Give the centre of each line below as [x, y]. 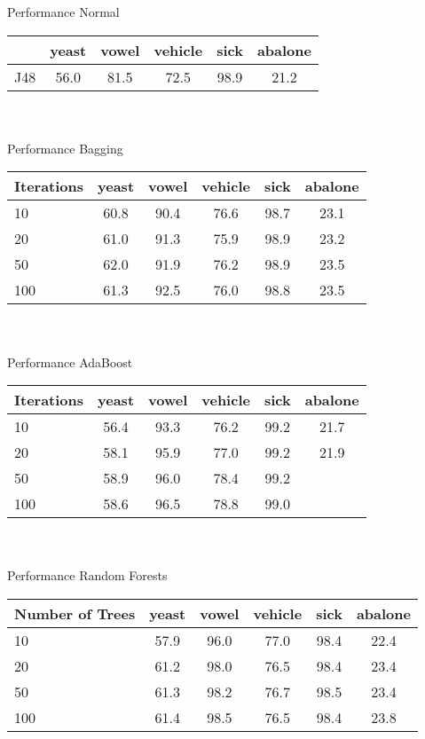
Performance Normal [63, 12]
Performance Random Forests [87, 575]
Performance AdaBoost [70, 362]
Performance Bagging [65, 148]
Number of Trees [75, 613]
